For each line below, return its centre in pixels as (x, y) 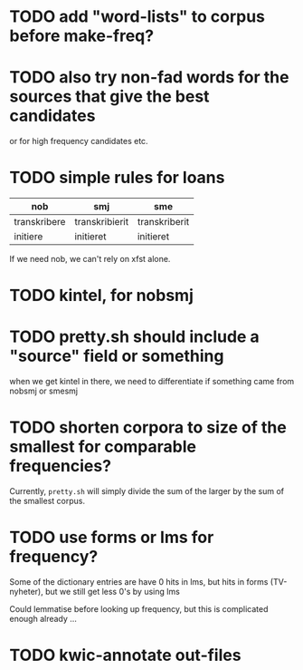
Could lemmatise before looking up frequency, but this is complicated (139, 609)
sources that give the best (109, 97)
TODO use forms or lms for (112, 538)
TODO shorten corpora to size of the (148, 427)
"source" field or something (117, 356)
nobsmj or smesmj (44, 391)
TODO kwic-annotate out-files (125, 655)
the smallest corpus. (47, 501)
